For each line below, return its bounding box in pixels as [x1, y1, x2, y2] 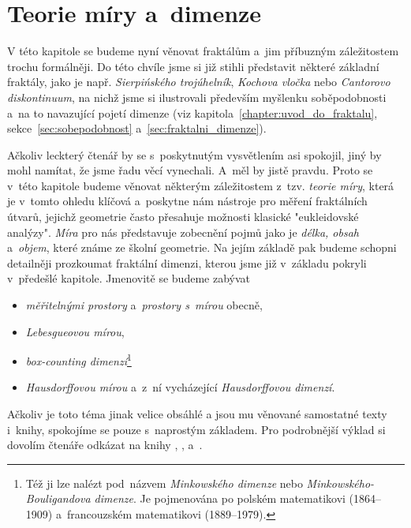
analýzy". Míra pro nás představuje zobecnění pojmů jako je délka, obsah [7, 223, 359, 240]
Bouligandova [25, 490, 91, 507]
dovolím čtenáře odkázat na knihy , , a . [7, 436, 203, 453]
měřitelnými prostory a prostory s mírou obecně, [25, 297, 263, 313]
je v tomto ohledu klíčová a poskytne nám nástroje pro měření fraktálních [7, 193, 368, 209]
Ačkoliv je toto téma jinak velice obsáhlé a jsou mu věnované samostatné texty [7, 406, 387, 422]
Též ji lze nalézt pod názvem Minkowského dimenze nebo [25, 474, 303, 491]
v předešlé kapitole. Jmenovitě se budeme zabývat [7, 270, 250, 286]
